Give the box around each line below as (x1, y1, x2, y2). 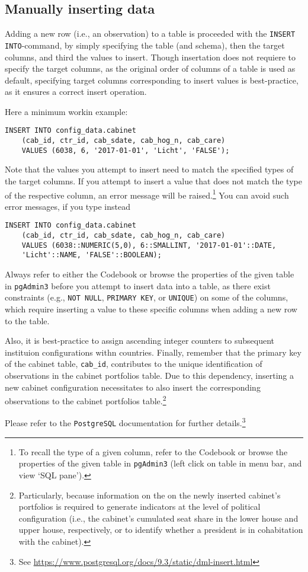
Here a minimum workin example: (5, 105, 128, 117)
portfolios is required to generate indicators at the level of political (18, 500, 261, 513)
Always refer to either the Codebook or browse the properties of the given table (5, 268, 294, 280)
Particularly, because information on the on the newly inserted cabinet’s (18, 488, 281, 501)
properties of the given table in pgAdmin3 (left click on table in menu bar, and (18, 457, 302, 469)
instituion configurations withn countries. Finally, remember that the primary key (5, 346, 301, 358)
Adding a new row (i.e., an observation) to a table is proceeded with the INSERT (5, 27, 296, 40)
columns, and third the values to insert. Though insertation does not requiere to (5, 50, 296, 63)
